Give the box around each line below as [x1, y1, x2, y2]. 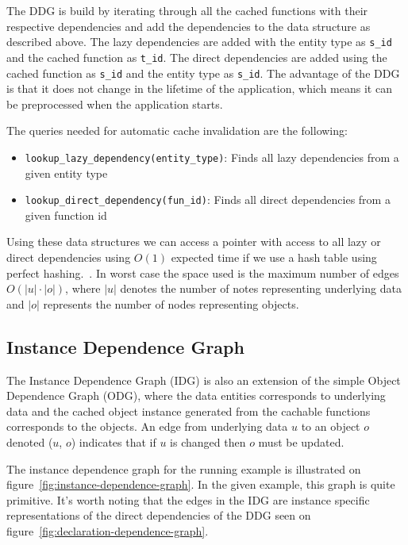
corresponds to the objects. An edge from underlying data [6, 418, 288, 435]
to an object [301, 418, 360, 435]
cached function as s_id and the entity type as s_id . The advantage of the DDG [6, 64, 400, 81]
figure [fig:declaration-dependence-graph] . [6, 522, 209, 539]
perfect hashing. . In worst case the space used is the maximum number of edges [6, 264, 399, 281]
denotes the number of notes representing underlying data [120, 280, 402, 297]
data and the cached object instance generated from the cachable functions [6, 402, 371, 419]
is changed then [170, 433, 246, 450]
